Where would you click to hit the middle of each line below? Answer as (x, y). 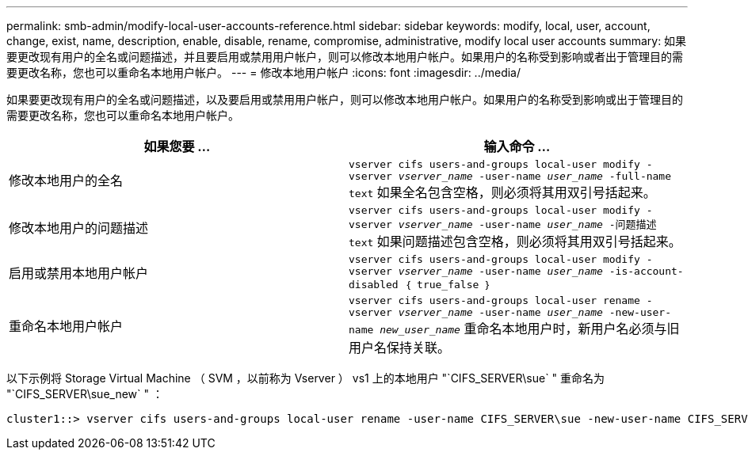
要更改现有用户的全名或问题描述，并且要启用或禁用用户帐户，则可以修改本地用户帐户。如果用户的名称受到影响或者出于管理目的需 (345, 57)
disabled (374, 285)
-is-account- (646, 271)
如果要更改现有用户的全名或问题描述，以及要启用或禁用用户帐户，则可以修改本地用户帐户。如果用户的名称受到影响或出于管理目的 (345, 99)
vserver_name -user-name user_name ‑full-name (535, 176)
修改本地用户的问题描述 (79, 228)
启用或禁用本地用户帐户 (79, 273)
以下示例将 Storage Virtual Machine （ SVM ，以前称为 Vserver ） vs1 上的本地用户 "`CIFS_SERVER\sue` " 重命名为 (306, 378)
